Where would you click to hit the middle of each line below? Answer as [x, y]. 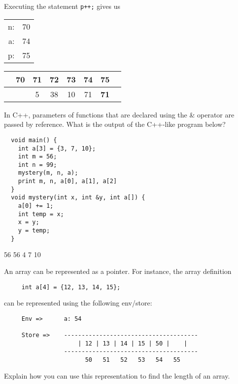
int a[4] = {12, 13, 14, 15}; [71, 287]
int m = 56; [37, 157]
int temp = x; [41, 214]
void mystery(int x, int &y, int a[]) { [78, 198]
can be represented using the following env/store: [78, 303]
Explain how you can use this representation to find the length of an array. [117, 375]
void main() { [34, 140]
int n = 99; [37, 165]
